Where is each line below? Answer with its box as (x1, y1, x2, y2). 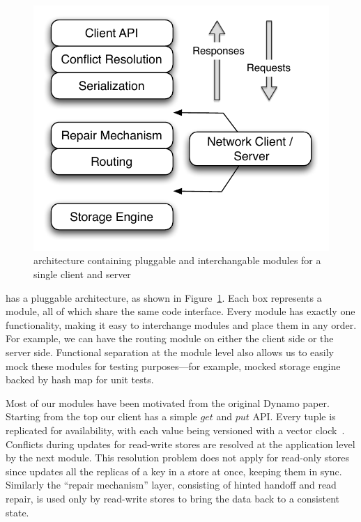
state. (6, 505, 29, 519)
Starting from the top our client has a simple (6, 409, 197, 424)
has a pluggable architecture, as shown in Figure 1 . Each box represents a (6, 290, 322, 305)
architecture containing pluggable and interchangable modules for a (33, 253, 321, 268)
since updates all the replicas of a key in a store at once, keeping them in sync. (6, 463, 342, 478)
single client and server (33, 267, 131, 282)
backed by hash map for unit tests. (6, 372, 154, 387)
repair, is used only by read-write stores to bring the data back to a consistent (6, 491, 340, 505)
